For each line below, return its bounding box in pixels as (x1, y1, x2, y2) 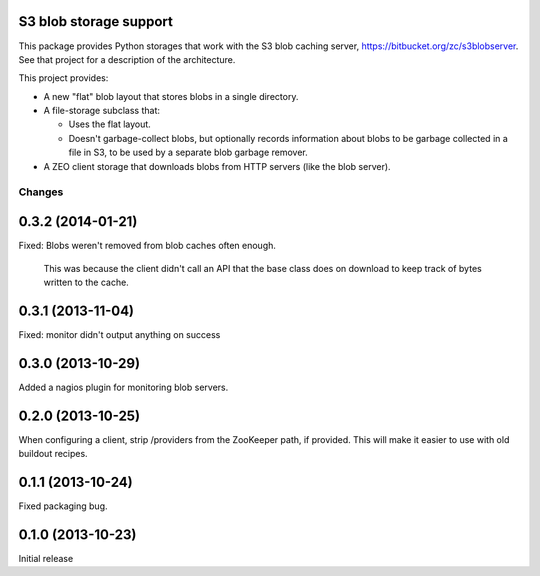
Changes (18, 185, 64, 199)
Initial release (18, 552, 74, 564)
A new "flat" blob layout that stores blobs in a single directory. (43, 90, 299, 102)
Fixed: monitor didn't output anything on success (18, 328, 221, 340)
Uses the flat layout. (68, 118, 152, 130)
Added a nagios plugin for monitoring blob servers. (18, 381, 229, 393)
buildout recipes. (18, 448, 89, 459)
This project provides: (18, 72, 109, 84)
